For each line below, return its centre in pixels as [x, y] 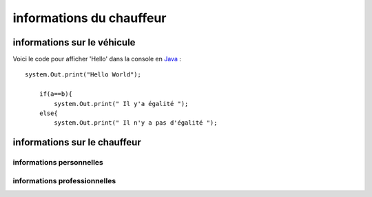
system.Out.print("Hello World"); [83, 75]
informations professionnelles [64, 180]
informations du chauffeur [90, 18]
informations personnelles [58, 163]
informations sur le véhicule [74, 42]
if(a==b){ [55, 94]
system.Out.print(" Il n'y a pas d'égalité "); [136, 123]
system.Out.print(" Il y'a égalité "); [121, 104]
